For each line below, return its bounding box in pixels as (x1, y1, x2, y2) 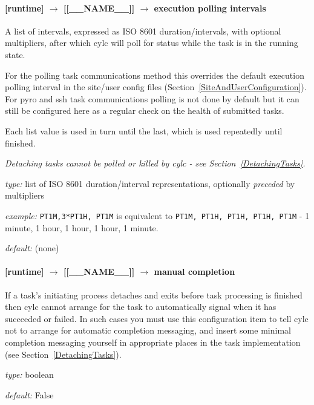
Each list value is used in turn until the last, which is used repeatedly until (5, 124, 283, 137)
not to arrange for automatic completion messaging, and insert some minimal (5, 324, 291, 337)
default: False (5, 388, 54, 401)
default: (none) (5, 242, 59, 254)
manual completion (154, 265, 235, 278)
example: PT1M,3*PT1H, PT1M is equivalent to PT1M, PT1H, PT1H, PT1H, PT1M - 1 (5, 209, 310, 222)
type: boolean (5, 368, 54, 381)
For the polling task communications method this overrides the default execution (5, 68, 304, 81)
